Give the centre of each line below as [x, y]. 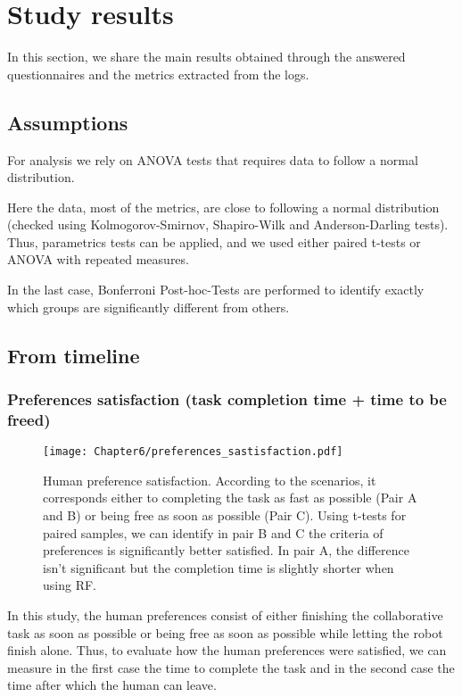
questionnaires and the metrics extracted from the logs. [158, 74]
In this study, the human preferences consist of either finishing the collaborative [225, 615]
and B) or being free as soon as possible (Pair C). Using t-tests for [225, 515]
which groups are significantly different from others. [148, 307]
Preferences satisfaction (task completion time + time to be [227, 398]
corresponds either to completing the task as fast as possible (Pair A [230, 498]
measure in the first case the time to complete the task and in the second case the [231, 667]
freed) [29, 419]
